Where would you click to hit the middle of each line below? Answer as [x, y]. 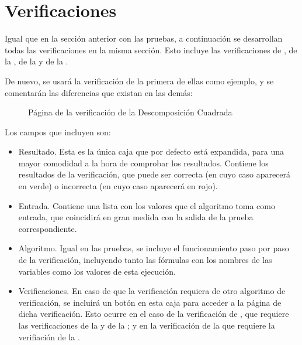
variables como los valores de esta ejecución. [97, 271]
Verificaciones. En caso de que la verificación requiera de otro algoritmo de [152, 291]
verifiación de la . [49, 337]
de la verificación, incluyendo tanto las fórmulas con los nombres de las [145, 260]
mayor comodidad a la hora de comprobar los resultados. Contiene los [143, 163]
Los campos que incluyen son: [58, 131]
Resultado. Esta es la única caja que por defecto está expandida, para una [151, 151]
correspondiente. [48, 228]
